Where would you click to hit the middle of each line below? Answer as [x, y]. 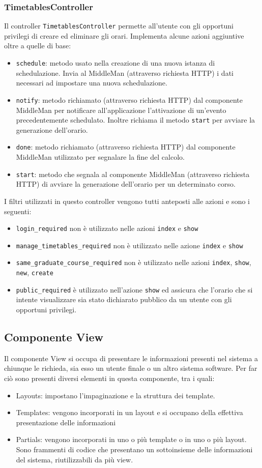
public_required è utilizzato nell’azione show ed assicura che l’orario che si [134, 289]
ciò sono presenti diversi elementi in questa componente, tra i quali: [109, 378]
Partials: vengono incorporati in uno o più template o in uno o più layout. [131, 439]
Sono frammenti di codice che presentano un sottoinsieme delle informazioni [134, 449]
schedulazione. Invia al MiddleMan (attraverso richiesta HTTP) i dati [125, 72]
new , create [35, 272]
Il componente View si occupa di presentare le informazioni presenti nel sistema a [131, 358]
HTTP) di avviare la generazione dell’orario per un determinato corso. [126, 184]
